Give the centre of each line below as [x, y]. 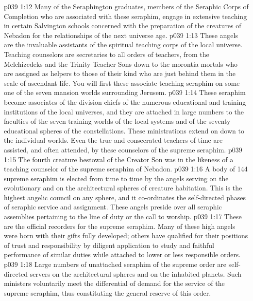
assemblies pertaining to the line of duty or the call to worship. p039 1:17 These [123, 216]
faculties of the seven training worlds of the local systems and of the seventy [117, 121]
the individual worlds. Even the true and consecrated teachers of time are [113, 140]
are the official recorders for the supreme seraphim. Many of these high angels [120, 226]
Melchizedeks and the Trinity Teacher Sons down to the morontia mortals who [121, 64]
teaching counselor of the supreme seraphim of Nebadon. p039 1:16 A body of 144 [126, 169]
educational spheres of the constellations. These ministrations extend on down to [124, 130]
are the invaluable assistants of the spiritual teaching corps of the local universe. [123, 45]
